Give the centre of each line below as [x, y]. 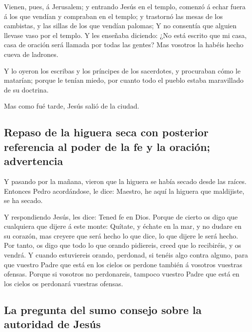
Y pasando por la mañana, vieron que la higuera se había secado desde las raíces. [125, 181]
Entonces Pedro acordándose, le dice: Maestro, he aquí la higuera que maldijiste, [124, 191]
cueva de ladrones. [31, 54]
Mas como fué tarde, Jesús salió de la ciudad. [72, 106]
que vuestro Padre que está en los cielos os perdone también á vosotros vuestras [123, 264]
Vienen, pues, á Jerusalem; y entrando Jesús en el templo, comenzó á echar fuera [125, 6]
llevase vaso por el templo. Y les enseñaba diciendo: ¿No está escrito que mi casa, [125, 35]
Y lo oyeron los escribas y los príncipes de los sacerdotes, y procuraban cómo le [122, 70]
